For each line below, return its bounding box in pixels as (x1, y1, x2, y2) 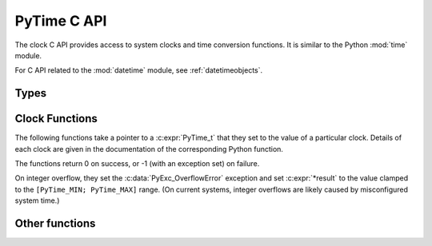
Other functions (14, 216, 96, 231)
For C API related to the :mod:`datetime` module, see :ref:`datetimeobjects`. (14, 65, 263, 75)
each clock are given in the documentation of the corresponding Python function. (14, 144, 284, 153)
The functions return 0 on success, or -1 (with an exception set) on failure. (14, 159, 260, 169)
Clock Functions (14, 112, 98, 125)
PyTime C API (14, 12, 107, 30)
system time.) (14, 196, 60, 205)
